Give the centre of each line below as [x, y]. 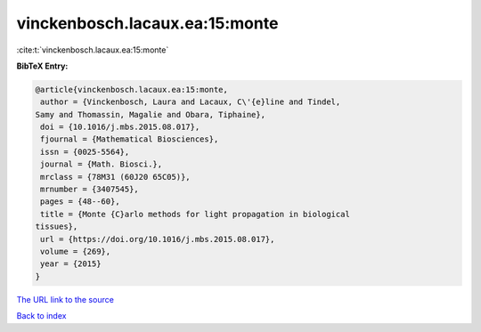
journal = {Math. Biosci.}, [102, 164]
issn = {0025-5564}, [85, 152]
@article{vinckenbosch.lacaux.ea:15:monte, [132, 89]
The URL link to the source [65, 299]
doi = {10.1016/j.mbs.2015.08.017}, [120, 127]
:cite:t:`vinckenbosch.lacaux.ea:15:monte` [93, 50]
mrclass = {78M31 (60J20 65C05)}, [115, 177]
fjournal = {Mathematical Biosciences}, [130, 139]
